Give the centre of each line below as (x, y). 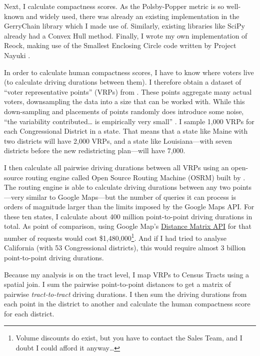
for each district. (29, 313)
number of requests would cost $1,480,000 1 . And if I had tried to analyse (115, 237)
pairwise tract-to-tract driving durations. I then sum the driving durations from (125, 294)
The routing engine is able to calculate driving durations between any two (117, 187)
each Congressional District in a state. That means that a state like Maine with (126, 131)
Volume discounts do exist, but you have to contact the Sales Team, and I (129, 338)
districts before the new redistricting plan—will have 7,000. (95, 150)
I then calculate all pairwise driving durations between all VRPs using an (116, 167)
